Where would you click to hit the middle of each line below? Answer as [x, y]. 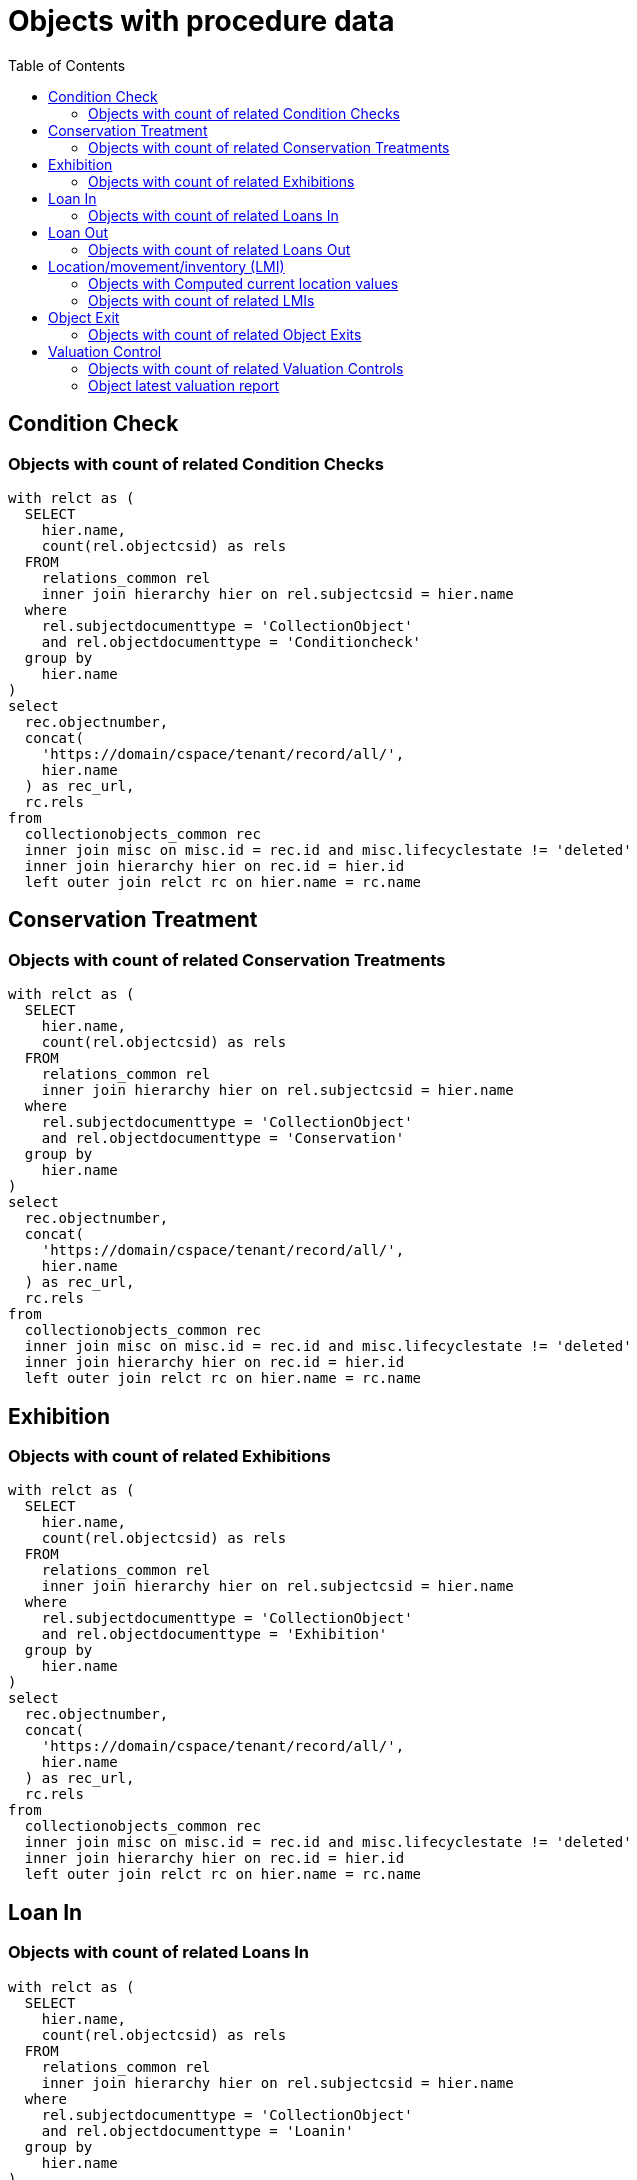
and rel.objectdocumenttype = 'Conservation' [223, 1138]
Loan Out [78, 232]
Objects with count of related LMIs [201, 300]
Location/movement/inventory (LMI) [166, 266]
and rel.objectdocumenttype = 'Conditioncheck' [231, 641]
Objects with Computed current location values [243, 283]
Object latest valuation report [184, 385]
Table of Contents [67, 65]
